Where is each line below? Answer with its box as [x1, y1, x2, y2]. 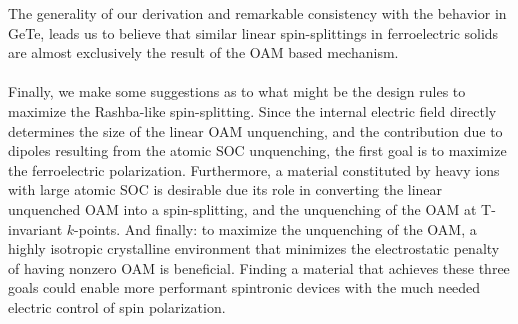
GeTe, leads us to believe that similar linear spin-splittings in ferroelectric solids [8, 22, 499, 43]
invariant [8, 218, 63, 239]
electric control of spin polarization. [8, 296, 226, 317]
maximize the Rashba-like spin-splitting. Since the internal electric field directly [8, 100, 497, 121]
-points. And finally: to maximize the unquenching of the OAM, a [74, 218, 477, 239]
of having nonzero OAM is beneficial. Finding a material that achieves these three [8, 257, 510, 278]
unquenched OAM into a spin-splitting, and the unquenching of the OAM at [8, 198, 477, 219]
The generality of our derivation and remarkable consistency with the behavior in [8, 3, 507, 23]
